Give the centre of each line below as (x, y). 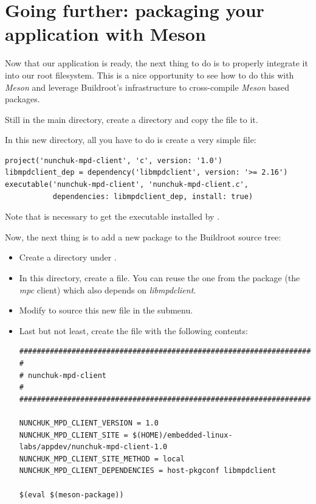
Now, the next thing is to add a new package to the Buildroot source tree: (143, 236)
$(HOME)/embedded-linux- (182, 435)
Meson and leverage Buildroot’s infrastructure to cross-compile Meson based (147, 87)
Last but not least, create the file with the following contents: (133, 330)
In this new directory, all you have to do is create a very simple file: (131, 140)
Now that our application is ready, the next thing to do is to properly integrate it (156, 63)
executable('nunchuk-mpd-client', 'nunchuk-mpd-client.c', (127, 185)
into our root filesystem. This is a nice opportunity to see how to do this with (149, 75)
